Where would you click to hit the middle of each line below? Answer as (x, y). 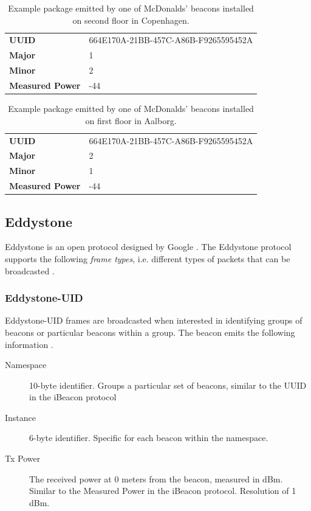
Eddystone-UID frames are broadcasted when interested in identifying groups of (154, 320)
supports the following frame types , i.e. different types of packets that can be (148, 258)
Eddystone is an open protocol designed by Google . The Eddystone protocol (148, 247)
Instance (21, 417)
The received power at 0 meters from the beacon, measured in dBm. (156, 478)
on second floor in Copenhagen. (131, 20)
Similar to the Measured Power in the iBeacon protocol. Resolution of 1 (163, 491)
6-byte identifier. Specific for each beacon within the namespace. (149, 438)
